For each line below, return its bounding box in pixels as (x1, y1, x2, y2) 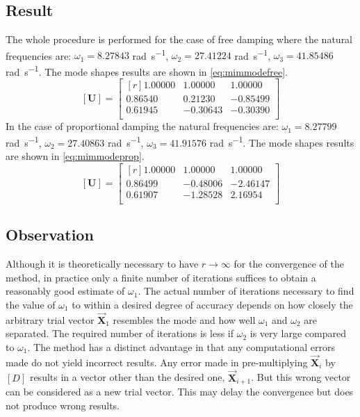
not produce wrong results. (6, 398, 120, 412)
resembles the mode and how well (113, 312, 256, 327)
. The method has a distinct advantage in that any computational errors (27, 339, 336, 354)
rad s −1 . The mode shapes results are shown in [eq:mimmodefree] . (6, 63, 288, 79)
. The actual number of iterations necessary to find (138, 284, 354, 298)
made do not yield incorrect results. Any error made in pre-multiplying (6, 354, 308, 369)
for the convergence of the (234, 256, 344, 271)
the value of (6, 297, 56, 311)
